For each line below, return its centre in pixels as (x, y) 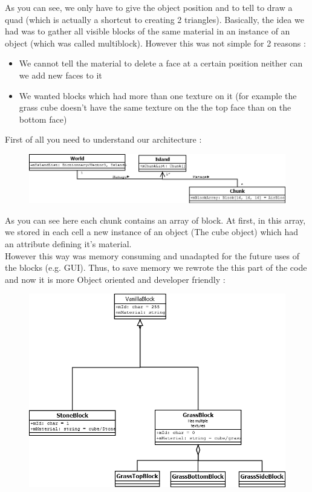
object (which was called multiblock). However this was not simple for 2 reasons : (155, 43)
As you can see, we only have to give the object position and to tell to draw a (149, 7)
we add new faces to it (60, 75)
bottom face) (43, 119)
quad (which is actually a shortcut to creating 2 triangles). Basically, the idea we (154, 19)
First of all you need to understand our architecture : (103, 139)
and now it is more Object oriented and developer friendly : (115, 279)
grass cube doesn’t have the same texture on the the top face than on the (155, 107)
